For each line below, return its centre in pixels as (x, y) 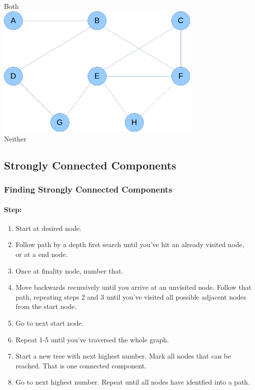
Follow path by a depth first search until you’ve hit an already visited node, (130, 244)
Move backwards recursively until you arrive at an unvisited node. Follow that (133, 287)
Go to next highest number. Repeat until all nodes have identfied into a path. (133, 382)
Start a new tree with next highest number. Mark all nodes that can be (123, 356)
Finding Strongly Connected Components (88, 189)
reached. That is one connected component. (81, 365)
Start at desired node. (48, 228)
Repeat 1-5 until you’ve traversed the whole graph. (92, 339)
